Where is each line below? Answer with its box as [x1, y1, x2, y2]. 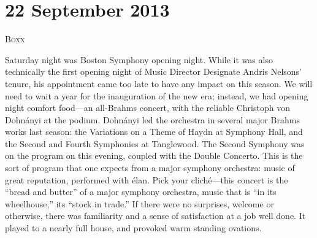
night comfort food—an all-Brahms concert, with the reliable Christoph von [5, 101, 290, 114]
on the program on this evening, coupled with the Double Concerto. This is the [5, 149, 303, 162]
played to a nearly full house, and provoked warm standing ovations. [5, 221, 262, 234]
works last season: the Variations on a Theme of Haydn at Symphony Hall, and [5, 125, 303, 138]
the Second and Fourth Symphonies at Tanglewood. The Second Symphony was [5, 137, 305, 150]
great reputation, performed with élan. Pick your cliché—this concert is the [5, 173, 288, 186]
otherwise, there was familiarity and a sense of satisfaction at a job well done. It [5, 209, 306, 222]
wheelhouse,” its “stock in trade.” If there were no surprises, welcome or [5, 197, 274, 210]
